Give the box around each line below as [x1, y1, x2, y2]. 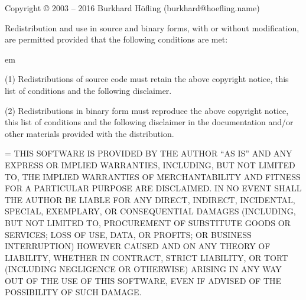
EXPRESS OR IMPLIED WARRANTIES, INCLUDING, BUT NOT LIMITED [5, 158, 295, 171]
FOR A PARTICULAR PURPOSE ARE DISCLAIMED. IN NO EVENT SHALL [5, 182, 302, 194]
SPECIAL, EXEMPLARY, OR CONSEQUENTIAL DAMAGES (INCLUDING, [5, 205, 296, 217]
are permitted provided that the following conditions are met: [5, 33, 228, 45]
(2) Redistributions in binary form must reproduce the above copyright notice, [5, 104, 289, 116]
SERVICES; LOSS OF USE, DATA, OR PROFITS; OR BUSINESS [5, 228, 252, 240]
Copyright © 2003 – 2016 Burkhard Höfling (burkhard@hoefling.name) [5, 2, 260, 14]
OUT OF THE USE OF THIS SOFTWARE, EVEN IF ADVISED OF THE [5, 274, 282, 286]
